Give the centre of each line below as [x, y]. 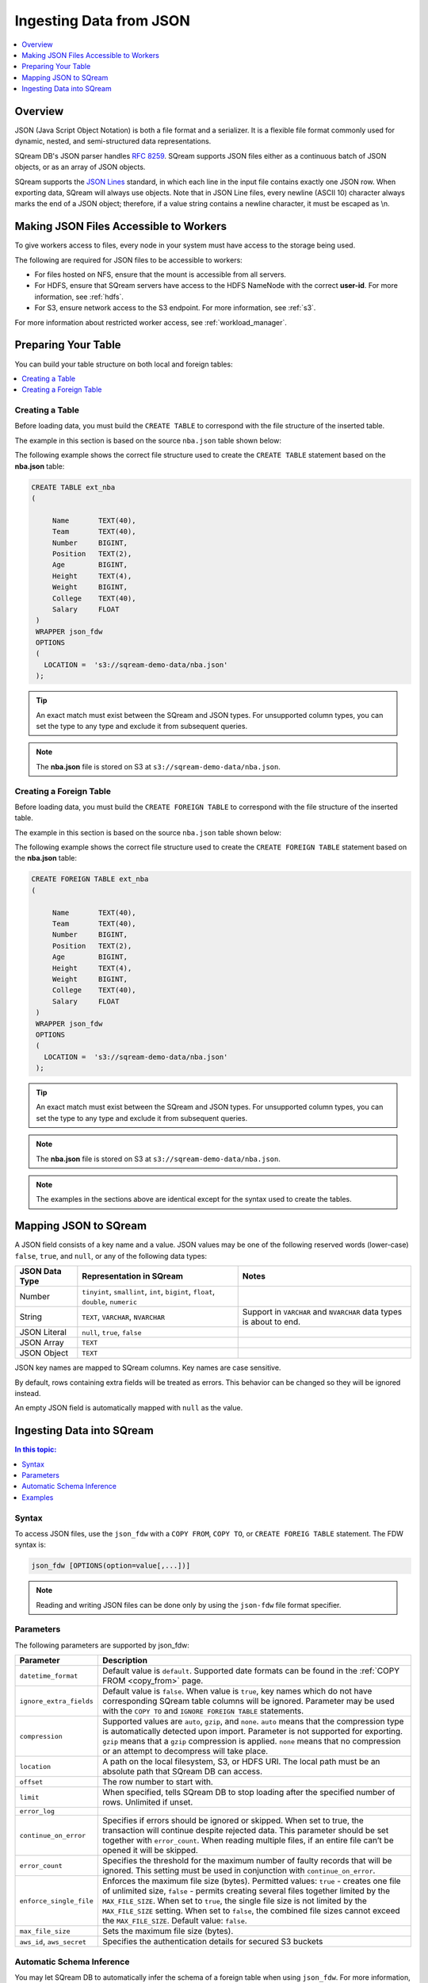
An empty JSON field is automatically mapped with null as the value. [129, 1408]
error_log [37, 1811]
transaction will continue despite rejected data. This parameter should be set [245, 1831]
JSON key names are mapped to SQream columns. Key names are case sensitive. [148, 1367]
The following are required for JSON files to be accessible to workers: [129, 260]
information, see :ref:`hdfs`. [79, 297]
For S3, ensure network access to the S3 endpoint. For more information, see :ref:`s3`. [175, 308]
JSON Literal [43, 1333]
